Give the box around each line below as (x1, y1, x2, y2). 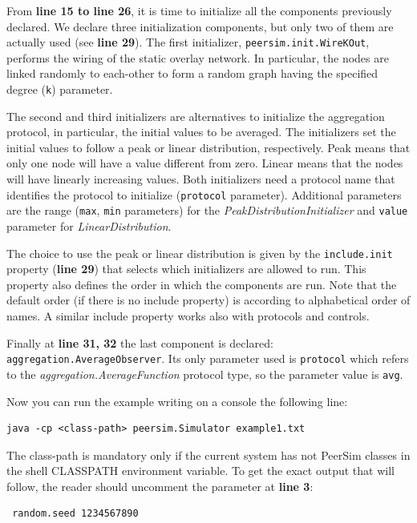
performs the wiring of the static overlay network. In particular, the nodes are (6, 49, 389, 66)
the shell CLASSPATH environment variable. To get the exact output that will (6, 462, 395, 479)
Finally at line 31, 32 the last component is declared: (6, 334, 273, 351)
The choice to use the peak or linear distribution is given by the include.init (6, 244, 393, 261)
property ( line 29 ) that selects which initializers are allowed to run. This (6, 260, 366, 277)
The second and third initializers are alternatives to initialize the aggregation (6, 107, 385, 124)
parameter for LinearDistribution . (6, 217, 172, 234)
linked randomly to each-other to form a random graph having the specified (6, 65, 379, 82)
